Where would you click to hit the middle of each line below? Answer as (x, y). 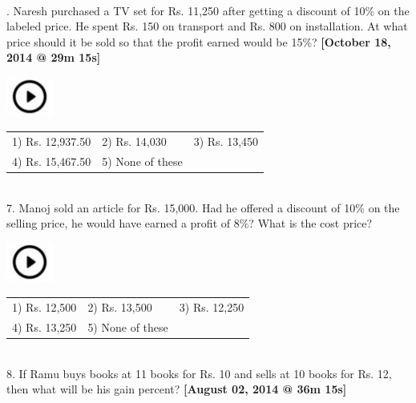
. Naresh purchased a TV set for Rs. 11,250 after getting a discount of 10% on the (208, 10)
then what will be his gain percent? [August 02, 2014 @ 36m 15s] (177, 389)
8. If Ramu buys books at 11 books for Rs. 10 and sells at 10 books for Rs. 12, (199, 373)
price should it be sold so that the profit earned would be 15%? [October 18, (199, 41)
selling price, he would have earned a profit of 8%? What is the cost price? (190, 223)
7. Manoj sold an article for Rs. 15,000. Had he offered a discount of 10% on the (203, 207)
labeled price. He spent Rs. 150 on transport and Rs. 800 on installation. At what (207, 26)
